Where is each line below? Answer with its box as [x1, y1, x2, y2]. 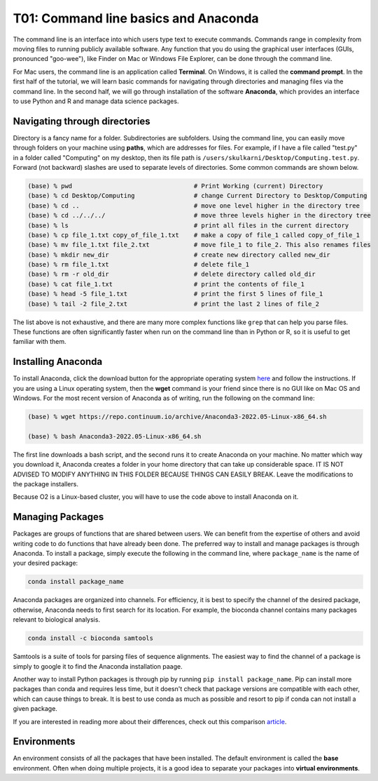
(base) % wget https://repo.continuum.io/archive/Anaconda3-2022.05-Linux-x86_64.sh [27, 413, 327, 421]
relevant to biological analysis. [13, 615, 101, 624]
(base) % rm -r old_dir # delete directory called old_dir [27, 270, 316, 279]
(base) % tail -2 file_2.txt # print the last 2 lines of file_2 [27, 300, 320, 308]
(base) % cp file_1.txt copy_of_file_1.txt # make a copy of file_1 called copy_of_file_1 [27, 231, 360, 239]
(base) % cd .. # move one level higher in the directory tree [27, 201, 360, 210]
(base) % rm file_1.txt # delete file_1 [27, 260, 250, 269]
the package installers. [13, 480, 78, 488]
